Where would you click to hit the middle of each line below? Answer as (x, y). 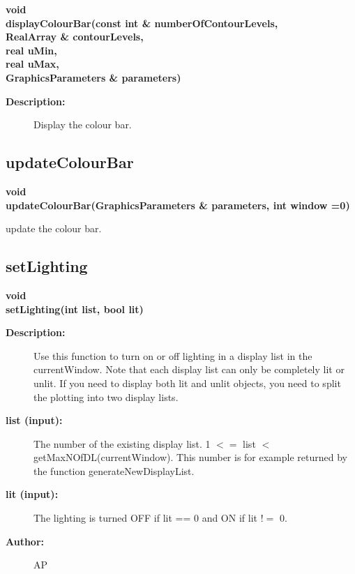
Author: (25, 541)
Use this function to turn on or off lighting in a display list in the (173, 355)
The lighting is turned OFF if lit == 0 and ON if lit (145, 518)
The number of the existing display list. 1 (122, 443)
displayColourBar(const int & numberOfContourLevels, (142, 23)
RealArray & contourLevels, (75, 37)
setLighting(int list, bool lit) (75, 309)
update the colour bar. (54, 228)
